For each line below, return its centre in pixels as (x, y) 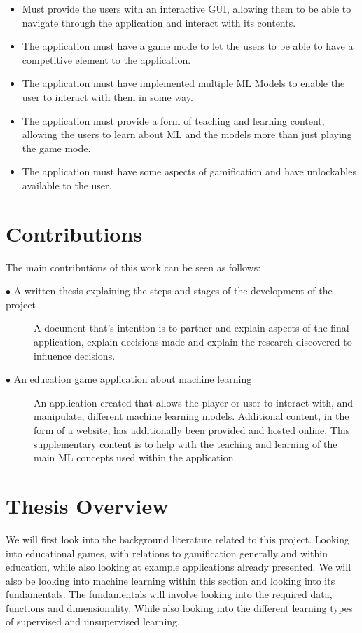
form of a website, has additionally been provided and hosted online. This (192, 430)
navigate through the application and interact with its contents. (159, 22)
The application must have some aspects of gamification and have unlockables (189, 171)
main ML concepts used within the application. (135, 457)
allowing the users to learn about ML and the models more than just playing (187, 134)
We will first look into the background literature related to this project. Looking (178, 539)
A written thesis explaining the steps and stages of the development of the (173, 291)
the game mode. (56, 148)
